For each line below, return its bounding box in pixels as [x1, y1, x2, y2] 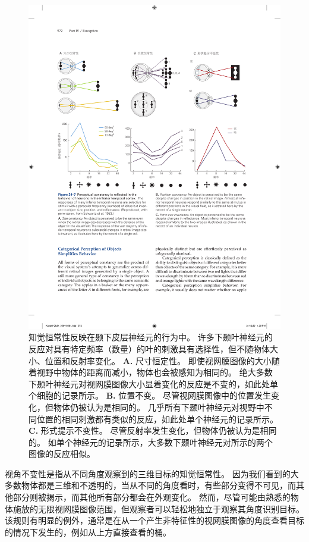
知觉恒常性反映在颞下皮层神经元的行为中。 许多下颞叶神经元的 [29, 331, 273, 343]
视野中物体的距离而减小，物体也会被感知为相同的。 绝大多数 [36, 366, 273, 378]
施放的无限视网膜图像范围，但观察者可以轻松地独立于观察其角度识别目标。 [12, 502, 304, 515]
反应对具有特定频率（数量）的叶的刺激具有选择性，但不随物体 [29, 342, 270, 355]
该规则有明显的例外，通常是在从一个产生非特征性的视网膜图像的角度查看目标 [5, 514, 304, 527]
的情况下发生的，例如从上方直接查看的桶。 [5, 525, 171, 538]
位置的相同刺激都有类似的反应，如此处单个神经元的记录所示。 [36, 412, 278, 425]
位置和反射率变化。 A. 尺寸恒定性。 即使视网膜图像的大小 [45, 354, 272, 366]
